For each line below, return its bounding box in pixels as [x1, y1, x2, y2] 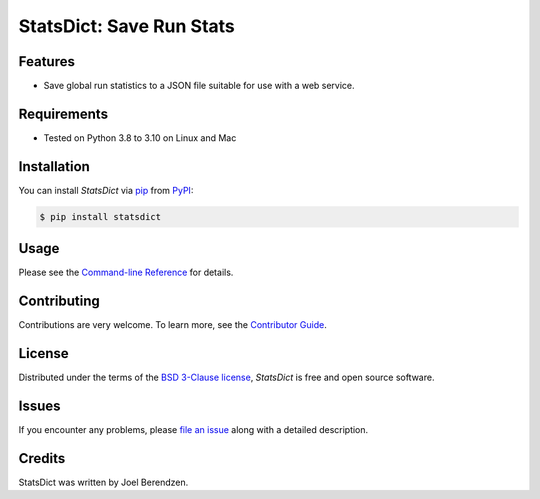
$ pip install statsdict [39, 211, 162, 222]
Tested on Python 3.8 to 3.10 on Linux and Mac [43, 131, 237, 144]
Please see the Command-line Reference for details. [18, 266, 234, 279]
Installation [18, 158, 90, 175]
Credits [18, 450, 66, 467]
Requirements [18, 105, 109, 122]
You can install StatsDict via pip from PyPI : [18, 184, 194, 196]
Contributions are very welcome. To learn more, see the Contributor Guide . [18, 319, 327, 331]
